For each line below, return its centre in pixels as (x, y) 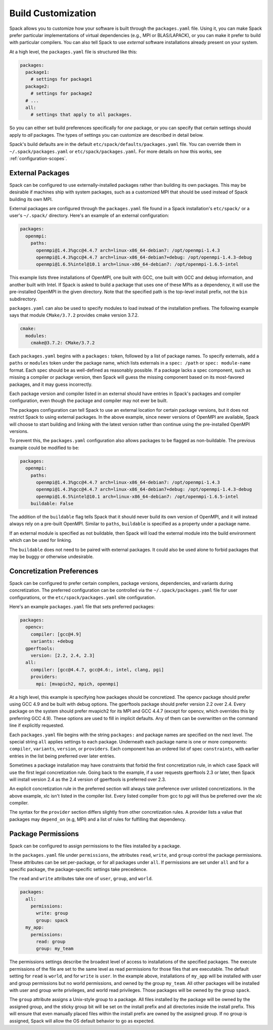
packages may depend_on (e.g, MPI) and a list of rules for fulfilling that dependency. (98, 819)
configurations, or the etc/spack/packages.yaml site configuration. (83, 597)
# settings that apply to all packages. (81, 115)
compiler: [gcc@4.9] (56, 634)
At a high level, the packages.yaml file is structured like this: (73, 52)
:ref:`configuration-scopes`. (38, 158)
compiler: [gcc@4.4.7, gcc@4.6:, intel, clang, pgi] (97, 669)
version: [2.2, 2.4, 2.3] (63, 656)
